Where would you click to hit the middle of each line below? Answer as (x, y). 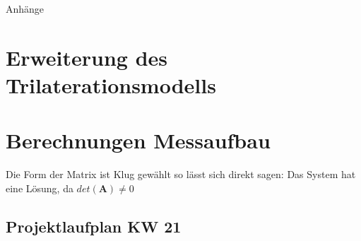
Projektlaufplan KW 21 (94, 226)
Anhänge (25, 8)
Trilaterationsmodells (111, 84)
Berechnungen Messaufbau (138, 140)
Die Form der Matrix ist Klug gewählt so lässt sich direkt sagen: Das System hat (181, 174)
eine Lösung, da (40, 188)
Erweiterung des (87, 57)
